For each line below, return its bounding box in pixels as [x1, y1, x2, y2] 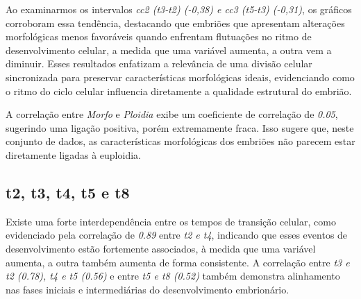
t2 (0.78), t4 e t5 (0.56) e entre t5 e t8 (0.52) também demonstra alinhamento [6, 268, 340, 283]
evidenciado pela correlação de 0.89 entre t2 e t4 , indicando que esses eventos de [6, 228, 348, 242]
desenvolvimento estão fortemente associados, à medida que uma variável [6, 241, 316, 255]
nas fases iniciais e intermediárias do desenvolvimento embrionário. [6, 282, 289, 296]
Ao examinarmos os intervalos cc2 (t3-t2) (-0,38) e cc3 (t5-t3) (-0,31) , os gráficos [6, 2, 352, 16]
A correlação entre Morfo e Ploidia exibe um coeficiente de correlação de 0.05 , [6, 107, 338, 121]
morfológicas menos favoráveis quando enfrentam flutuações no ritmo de [6, 29, 312, 44]
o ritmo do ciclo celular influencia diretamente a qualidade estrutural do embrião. [6, 83, 352, 98]
